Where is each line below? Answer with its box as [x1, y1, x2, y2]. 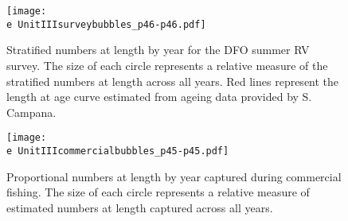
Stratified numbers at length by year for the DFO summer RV [6, 41, 310, 58]
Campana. [6, 103, 57, 120]
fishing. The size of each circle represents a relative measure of [6, 184, 310, 200]
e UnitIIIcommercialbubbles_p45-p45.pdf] [6, 145, 229, 157]
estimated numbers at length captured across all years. [6, 199, 273, 215]
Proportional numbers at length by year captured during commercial [6, 168, 342, 184]
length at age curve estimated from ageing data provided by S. [6, 88, 312, 105]
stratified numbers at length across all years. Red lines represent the [6, 72, 339, 89]
